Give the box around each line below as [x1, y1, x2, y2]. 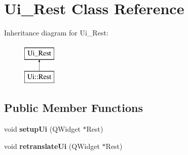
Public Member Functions [4, 100, 143, 115]
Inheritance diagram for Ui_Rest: [4, 27, 108, 38]
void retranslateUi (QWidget [4, 140, 100, 151]
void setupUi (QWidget [4, 124, 81, 134]
